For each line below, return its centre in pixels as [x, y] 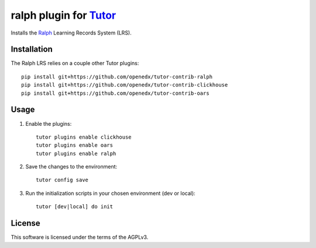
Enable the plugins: [49, 123]
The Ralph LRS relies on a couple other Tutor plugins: [75, 63]
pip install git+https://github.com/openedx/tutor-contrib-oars [116, 93]
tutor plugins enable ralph [76, 153]
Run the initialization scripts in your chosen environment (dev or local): [110, 193]
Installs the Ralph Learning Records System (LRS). [71, 33]
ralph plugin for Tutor [63, 15]
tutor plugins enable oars [75, 145]
